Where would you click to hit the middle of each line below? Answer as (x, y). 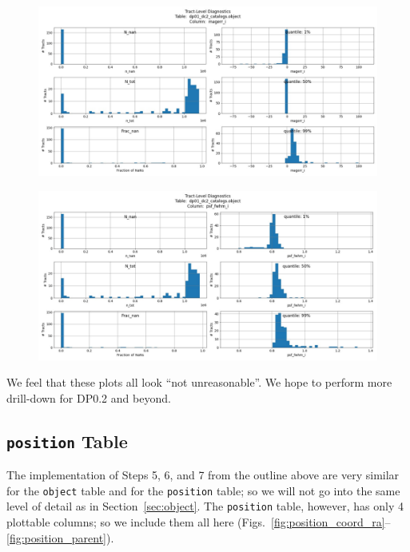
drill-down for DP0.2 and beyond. (89, 397)
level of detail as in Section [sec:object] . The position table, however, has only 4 (205, 506)
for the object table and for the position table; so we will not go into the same (203, 490)
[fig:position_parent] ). (60, 537)
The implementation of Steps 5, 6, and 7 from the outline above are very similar (203, 475)
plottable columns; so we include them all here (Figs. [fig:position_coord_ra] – (199, 522)
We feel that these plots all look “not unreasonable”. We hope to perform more (199, 382)
